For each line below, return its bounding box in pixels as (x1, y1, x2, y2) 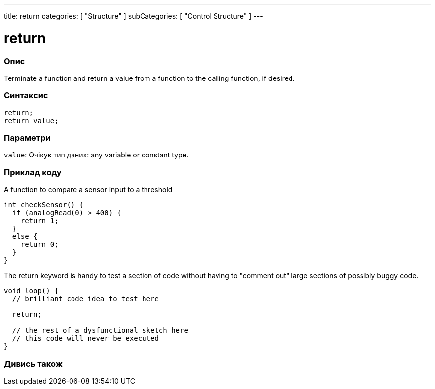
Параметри (4, 133, 51, 143)
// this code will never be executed (12, 334, 159, 343)
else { (12, 233, 38, 241)
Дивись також (4, 358, 63, 369)
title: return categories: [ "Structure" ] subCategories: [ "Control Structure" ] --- (4, 12, 263, 20)
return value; (4, 116, 59, 125)
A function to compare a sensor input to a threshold (4, 185, 173, 194)
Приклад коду (4, 167, 62, 177)
